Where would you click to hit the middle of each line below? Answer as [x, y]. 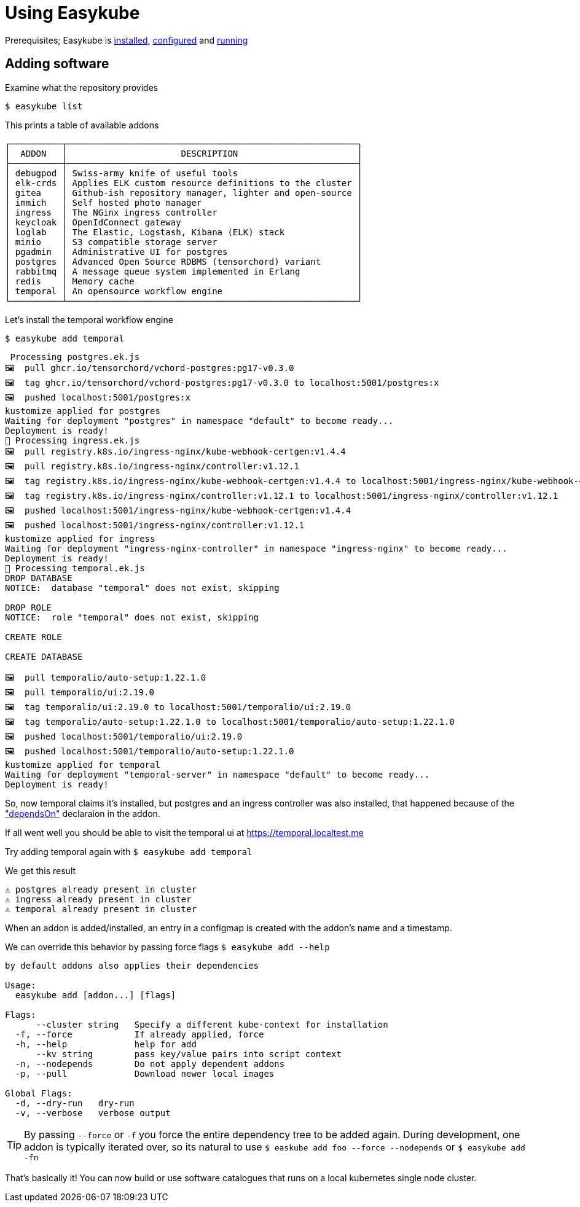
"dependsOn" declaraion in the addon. [83, 813]
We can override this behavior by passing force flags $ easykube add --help [167, 947]
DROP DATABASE [39, 578]
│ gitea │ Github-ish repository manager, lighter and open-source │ [184, 193]
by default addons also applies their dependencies [132, 965]
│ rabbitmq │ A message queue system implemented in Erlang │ [184, 271]
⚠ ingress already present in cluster [98, 899]
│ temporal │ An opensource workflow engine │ [184, 291]
